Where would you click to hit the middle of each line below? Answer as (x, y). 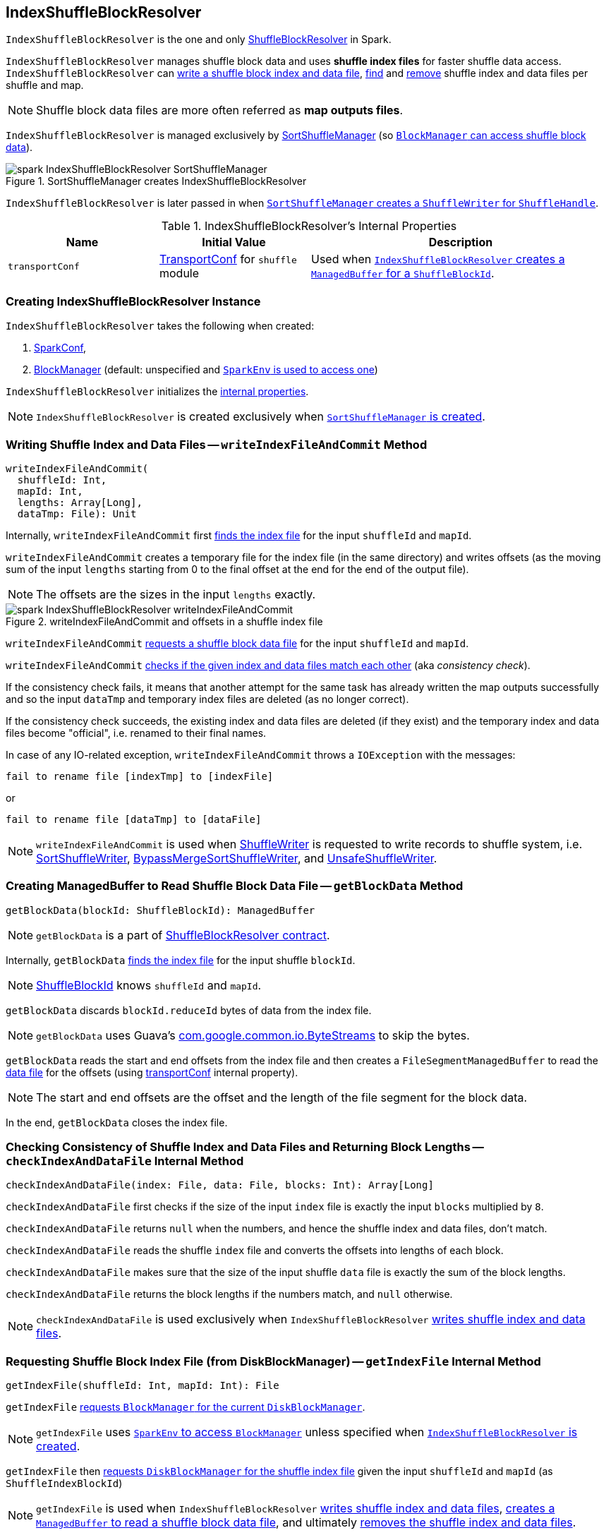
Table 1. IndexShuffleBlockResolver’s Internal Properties (309, 226)
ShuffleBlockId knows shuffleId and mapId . (149, 985)
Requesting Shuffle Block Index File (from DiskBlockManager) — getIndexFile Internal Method (273, 1361)
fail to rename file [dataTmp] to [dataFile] (134, 819)
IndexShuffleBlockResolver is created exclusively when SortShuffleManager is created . (261, 417)
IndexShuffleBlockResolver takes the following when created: (160, 326)
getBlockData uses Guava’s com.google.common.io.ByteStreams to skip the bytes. (253, 1035)
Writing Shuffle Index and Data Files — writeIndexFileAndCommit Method (217, 444)
